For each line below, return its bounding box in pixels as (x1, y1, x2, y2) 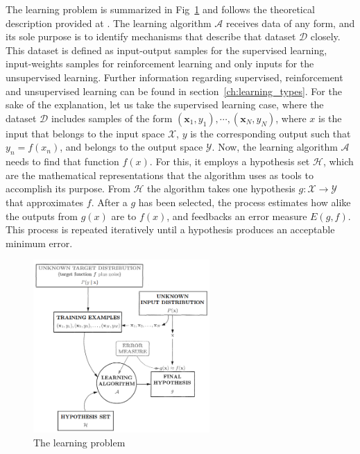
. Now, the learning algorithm (212, 140, 338, 154)
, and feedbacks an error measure (166, 208, 307, 223)
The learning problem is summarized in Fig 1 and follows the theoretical (6, 2, 315, 16)
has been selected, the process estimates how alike (138, 194, 351, 209)
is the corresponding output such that (190, 126, 351, 140)
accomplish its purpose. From (6, 181, 130, 196)
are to (111, 208, 137, 223)
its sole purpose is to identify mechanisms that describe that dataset (6, 29, 296, 44)
